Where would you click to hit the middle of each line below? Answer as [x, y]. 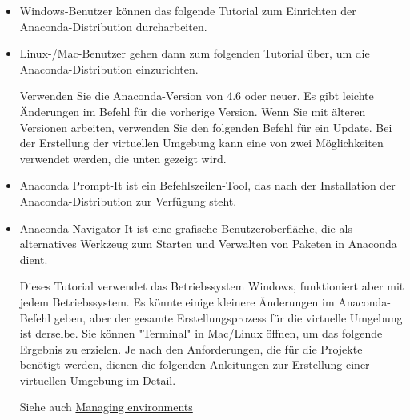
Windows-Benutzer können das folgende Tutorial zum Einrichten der [188, 10]
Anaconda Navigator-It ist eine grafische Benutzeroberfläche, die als [186, 228]
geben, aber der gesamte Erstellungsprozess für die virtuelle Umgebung [228, 317]
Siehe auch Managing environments [106, 407]
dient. [34, 259]
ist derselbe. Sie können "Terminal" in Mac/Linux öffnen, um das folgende [201, 333]
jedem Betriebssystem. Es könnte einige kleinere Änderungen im [177, 301]
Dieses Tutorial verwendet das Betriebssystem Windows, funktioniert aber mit [212, 286]
